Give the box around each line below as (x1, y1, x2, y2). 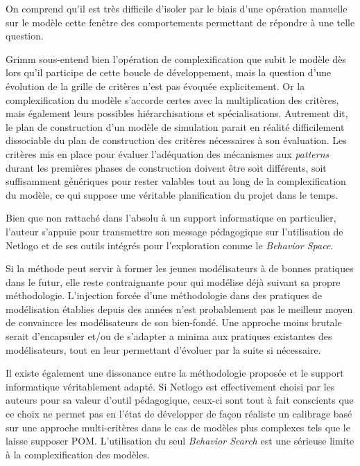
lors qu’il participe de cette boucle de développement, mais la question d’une (6, 65, 332, 80)
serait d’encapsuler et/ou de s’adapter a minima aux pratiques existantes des (6, 329, 332, 343)
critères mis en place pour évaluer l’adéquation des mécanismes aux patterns (6, 146, 329, 161)
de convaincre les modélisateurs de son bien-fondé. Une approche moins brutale (6, 315, 342, 330)
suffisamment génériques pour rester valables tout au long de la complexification (6, 174, 346, 188)
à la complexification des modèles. (6, 447, 150, 461)
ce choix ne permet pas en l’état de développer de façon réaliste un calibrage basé (6, 406, 352, 421)
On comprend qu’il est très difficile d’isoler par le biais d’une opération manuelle (6, 1, 348, 15)
